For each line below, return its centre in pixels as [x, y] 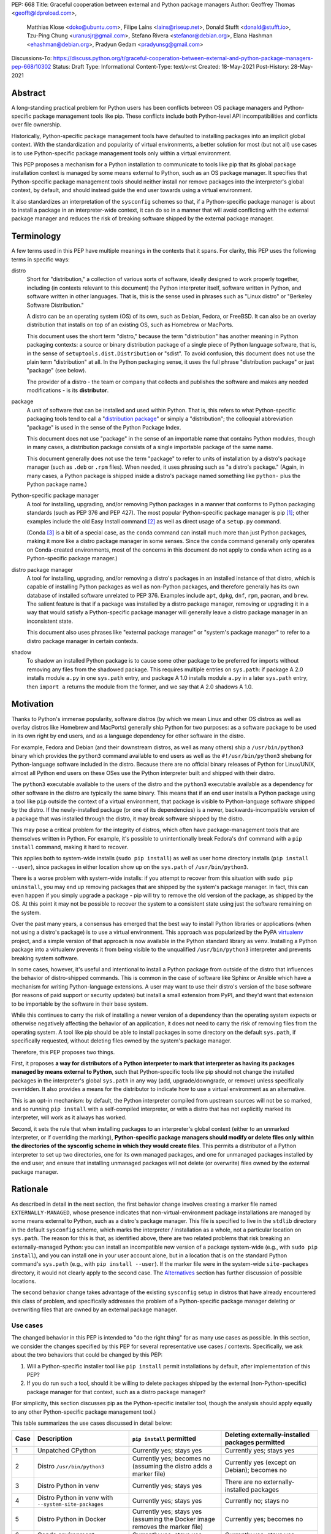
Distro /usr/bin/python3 [71, 1467]
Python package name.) [57, 484]
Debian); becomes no [256, 1470]
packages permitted [255, 1443]
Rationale [30, 1189]
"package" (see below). [57, 371]
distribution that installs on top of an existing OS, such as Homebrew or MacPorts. [130, 325]
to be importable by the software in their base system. [80, 1004]
